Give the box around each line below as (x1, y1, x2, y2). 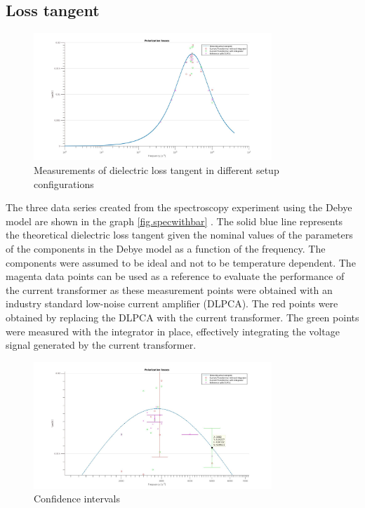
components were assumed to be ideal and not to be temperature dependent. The (6, 255, 356, 269)
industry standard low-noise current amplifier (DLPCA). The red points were (6, 296, 338, 311)
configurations (34, 176, 94, 191)
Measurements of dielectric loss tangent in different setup (34, 162, 279, 177)
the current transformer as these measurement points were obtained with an (6, 282, 333, 297)
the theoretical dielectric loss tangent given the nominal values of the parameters (6, 227, 353, 242)
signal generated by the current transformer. (6, 337, 197, 352)
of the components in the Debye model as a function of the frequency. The (6, 241, 326, 255)
